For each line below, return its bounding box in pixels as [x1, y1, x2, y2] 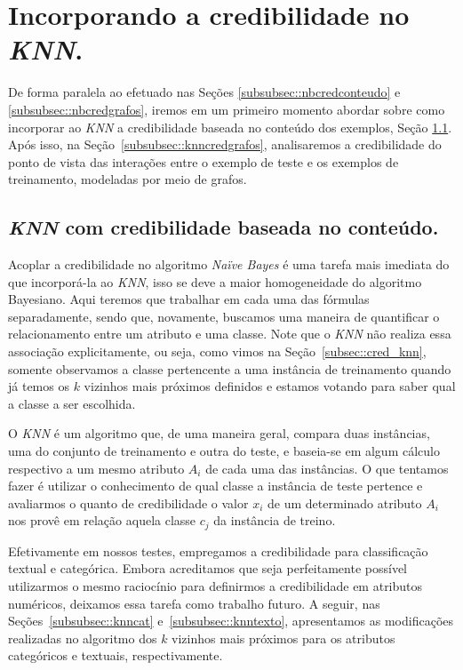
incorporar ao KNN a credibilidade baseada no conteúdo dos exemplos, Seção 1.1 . [8, 117, 452, 136]
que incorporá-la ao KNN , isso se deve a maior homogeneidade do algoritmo [8, 272, 422, 291]
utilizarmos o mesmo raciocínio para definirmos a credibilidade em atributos [8, 577, 423, 595]
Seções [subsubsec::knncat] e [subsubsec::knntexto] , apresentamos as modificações [8, 611, 454, 630]
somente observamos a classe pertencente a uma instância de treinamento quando [8, 359, 451, 378]
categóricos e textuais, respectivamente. [8, 646, 223, 665]
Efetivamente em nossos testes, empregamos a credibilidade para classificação [8, 541, 428, 560]
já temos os [8, 377, 69, 395]
